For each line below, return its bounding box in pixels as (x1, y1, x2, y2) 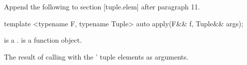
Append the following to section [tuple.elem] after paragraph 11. (4, 1, 200, 11)
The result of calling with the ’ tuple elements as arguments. (4, 51, 189, 62)
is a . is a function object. (4, 35, 82, 45)
